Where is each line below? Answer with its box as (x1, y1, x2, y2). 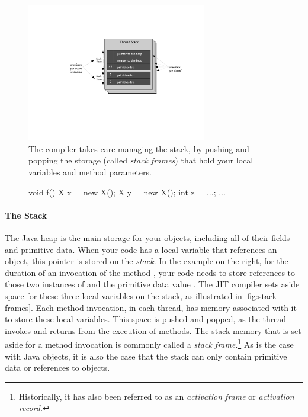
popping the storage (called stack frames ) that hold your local (28, 154, 254, 166)
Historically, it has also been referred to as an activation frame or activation (18, 390, 294, 402)
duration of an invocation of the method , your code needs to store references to (5, 266, 296, 278)
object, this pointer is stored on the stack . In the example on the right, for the (5, 255, 288, 267)
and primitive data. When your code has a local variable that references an (5, 243, 277, 255)
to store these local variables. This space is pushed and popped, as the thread (5, 313, 287, 325)
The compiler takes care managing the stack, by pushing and (28, 142, 249, 155)
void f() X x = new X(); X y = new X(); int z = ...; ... (28, 185, 226, 198)
